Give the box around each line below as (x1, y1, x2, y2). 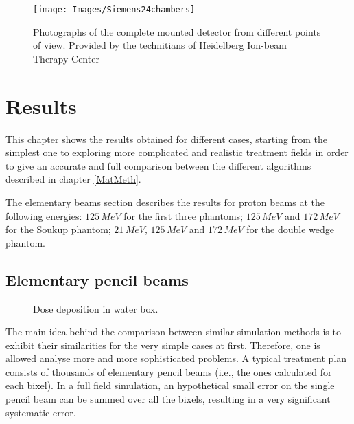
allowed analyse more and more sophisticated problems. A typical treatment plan (5, 351, 347, 366)
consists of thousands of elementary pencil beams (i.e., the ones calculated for (5, 364, 332, 379)
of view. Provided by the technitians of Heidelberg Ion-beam (33, 38, 287, 52)
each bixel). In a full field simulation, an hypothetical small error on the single (5, 378, 335, 392)
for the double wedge (246, 222, 334, 236)
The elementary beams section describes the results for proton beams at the (5, 194, 325, 209)
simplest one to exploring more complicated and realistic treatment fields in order (5, 145, 349, 159)
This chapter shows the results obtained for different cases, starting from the (5, 131, 328, 146)
